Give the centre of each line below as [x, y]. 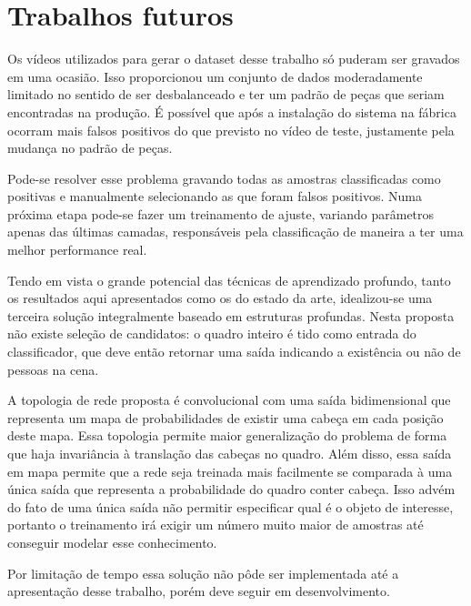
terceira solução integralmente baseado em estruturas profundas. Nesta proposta [231, 315]
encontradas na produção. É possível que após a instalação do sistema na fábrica [232, 111]
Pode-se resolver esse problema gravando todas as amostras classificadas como [224, 178]
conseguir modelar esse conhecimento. [112, 542]
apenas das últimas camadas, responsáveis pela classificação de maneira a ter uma [235, 232]
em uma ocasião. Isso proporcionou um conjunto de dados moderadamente [215, 76]
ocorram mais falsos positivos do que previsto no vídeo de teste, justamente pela [231, 130]
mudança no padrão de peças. [90, 148]
